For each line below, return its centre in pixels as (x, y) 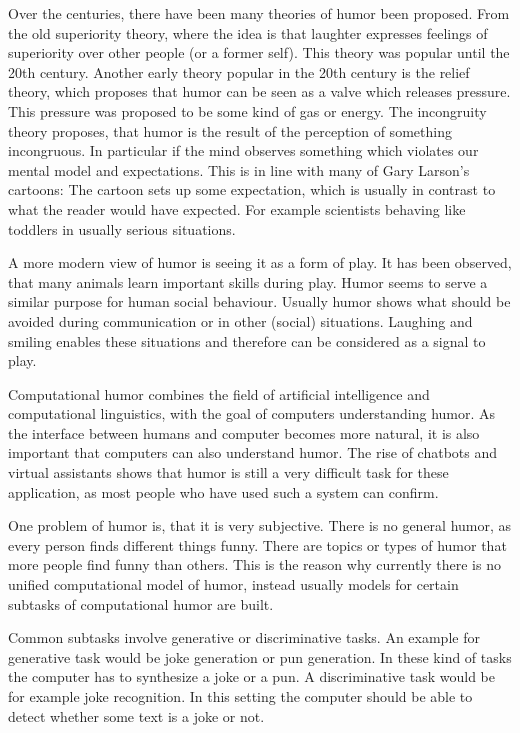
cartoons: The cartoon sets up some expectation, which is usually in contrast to (252, 189)
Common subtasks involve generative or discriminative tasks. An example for (244, 637)
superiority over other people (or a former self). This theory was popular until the (259, 52)
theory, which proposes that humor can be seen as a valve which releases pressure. (259, 91)
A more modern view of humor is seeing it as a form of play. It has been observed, (260, 262)
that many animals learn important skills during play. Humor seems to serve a (248, 281)
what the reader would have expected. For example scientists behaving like (237, 208)
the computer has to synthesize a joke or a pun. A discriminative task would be (251, 676)
